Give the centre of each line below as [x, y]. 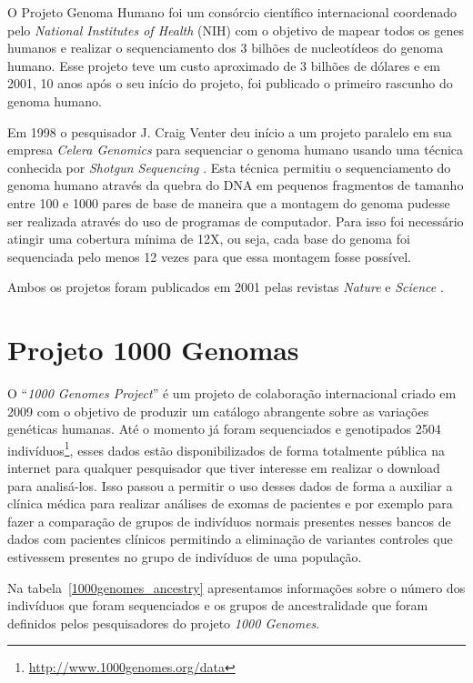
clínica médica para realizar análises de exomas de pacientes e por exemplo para [230, 503]
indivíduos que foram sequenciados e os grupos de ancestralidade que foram [218, 605]
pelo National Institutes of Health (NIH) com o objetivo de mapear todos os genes [236, 30]
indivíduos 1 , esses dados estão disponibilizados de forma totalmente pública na [226, 448]
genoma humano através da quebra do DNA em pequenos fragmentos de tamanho [236, 185]
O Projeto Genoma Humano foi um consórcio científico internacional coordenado [232, 12]
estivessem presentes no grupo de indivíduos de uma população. [185, 557]
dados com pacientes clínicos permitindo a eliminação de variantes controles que [230, 539]
